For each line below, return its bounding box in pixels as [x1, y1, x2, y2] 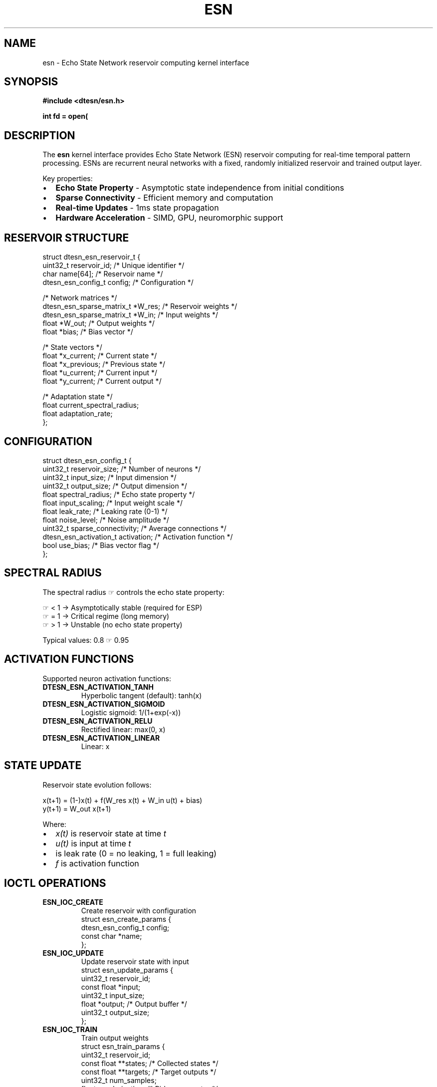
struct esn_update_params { [81, 966, 174, 975]
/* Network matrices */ [42, 293, 117, 302]
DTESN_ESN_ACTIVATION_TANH [42, 682, 154, 691]
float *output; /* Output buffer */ [81, 1000, 187, 1009]
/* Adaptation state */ [42, 392, 113, 401]
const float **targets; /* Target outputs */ [81, 1068, 217, 1077]
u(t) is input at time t [55, 838, 131, 848]
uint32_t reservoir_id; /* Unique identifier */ [42, 261, 185, 270]
